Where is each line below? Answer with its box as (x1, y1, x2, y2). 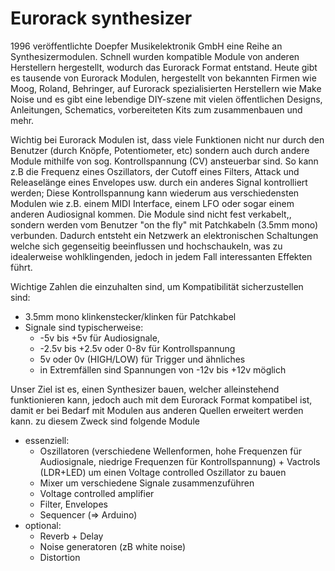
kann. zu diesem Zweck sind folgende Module (10, 415, 200, 427)
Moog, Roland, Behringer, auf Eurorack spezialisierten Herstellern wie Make (10, 82, 322, 94)
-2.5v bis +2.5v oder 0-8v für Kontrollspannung (39, 342, 236, 354)
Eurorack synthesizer (10, 7, 193, 30)
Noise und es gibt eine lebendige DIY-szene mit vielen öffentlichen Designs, (10, 93, 323, 105)
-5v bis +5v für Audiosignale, (39, 332, 160, 344)
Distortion (39, 551, 81, 563)
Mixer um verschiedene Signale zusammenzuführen (39, 477, 255, 489)
